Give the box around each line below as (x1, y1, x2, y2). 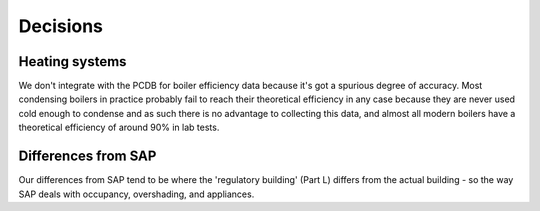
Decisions (18, 15, 104, 37)
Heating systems (18, 53, 127, 70)
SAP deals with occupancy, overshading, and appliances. (18, 188, 255, 200)
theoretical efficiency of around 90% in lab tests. (18, 121, 220, 134)
